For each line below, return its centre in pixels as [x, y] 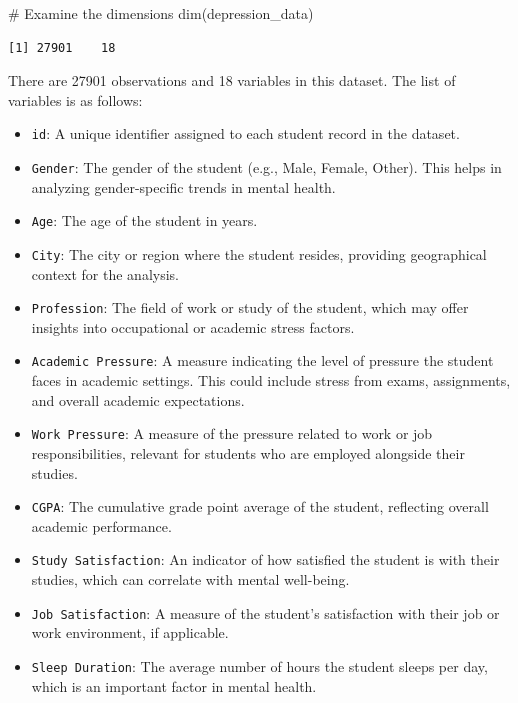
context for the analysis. [105, 273]
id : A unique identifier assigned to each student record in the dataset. [245, 133]
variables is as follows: [75, 99]
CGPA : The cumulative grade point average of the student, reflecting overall [260, 506]
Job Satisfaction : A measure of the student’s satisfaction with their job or [265, 612]
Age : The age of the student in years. [144, 220]
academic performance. [101, 525]
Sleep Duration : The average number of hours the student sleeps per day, [259, 665]
